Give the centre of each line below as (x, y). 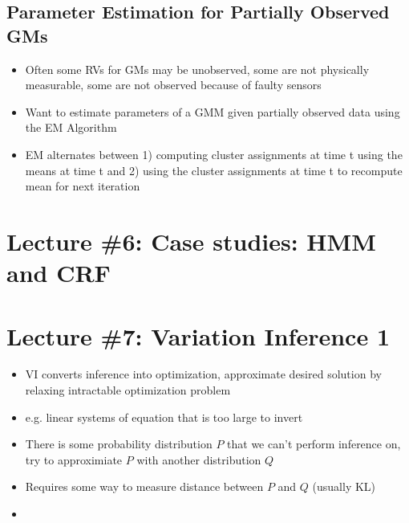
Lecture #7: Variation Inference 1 (198, 335)
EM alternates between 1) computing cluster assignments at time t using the (214, 154)
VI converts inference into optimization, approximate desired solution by (203, 374)
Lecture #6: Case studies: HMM (191, 241)
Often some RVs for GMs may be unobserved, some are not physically (197, 69)
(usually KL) (344, 486)
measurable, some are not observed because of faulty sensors (173, 85)
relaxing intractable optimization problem (128, 390)
